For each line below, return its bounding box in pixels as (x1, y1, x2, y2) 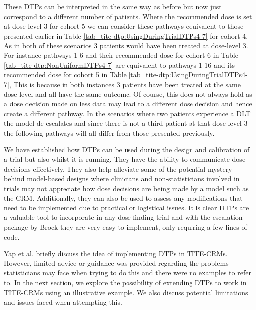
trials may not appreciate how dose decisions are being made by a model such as (4, 183, 249, 193)
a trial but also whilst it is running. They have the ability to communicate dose (4, 154, 246, 164)
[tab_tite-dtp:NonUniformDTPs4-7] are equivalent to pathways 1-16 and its (4, 59, 235, 70)
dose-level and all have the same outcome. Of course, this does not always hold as (4, 89, 252, 99)
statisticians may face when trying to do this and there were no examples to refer (4, 267, 251, 278)
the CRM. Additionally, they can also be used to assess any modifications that (4, 193, 243, 203)
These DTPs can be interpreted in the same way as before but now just (4, 1, 222, 11)
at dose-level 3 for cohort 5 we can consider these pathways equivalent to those (4, 21, 244, 31)
